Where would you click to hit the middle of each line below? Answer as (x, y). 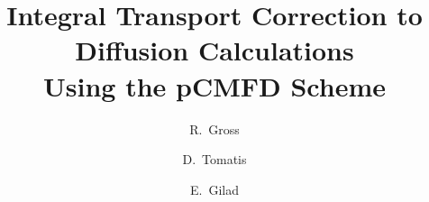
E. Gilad (214, 189)
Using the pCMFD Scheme (214, 85)
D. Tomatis (214, 159)
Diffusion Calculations (214, 50)
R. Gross (214, 129)
